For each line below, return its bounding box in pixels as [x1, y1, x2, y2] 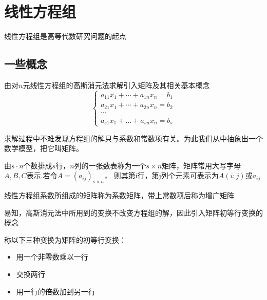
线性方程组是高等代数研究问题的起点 [4, 31, 126, 41]
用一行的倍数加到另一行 [16, 286, 96, 296]
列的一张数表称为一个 [74, 160, 146, 170]
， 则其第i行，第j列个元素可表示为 [104, 170, 219, 181]
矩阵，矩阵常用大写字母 [162, 160, 241, 170]
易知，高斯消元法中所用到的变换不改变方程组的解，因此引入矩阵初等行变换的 [4, 207, 263, 218]
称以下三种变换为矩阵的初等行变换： [4, 234, 126, 245]
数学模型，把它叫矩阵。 [4, 143, 83, 154]
